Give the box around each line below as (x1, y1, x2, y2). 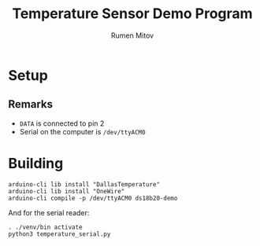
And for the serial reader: (8, 207, 90, 217)
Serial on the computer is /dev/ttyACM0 (19, 127, 146, 136)
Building (8, 154, 64, 172)
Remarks (8, 97, 54, 111)
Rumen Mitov (110, 31, 154, 40)
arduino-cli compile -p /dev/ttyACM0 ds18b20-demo (8, 194, 178, 202)
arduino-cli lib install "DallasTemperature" (8, 180, 160, 189)
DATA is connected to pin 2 (19, 119, 105, 128)
